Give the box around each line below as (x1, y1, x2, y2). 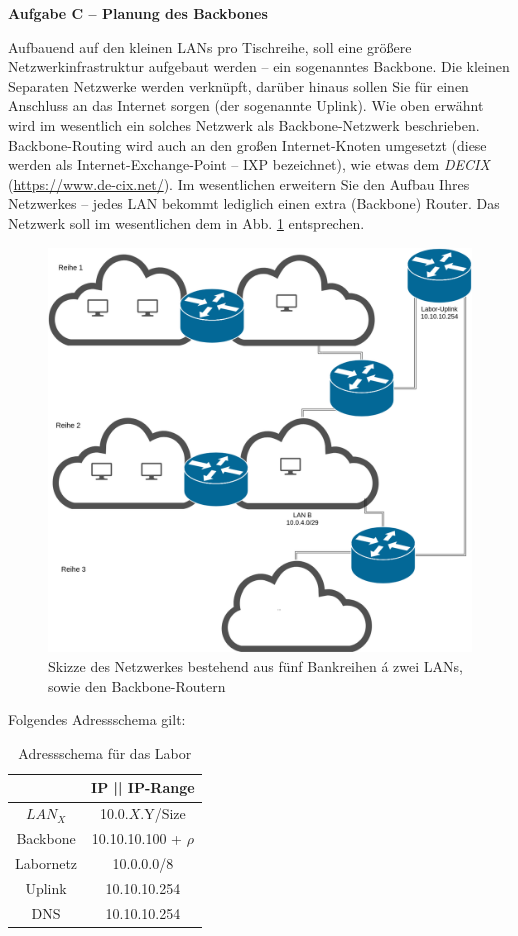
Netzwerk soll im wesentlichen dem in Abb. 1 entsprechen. (8, 212, 365, 233)
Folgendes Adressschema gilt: (8, 709, 186, 730)
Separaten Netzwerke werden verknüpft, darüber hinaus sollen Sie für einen (8, 75, 469, 96)
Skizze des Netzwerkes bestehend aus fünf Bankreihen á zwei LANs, (48, 656, 463, 677)
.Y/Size (140, 803, 186, 824)
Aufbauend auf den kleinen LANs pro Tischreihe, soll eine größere (8, 36, 412, 57)
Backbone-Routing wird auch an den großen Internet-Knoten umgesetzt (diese (8, 134, 487, 155)
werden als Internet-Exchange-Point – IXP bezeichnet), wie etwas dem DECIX (8, 154, 490, 175)
